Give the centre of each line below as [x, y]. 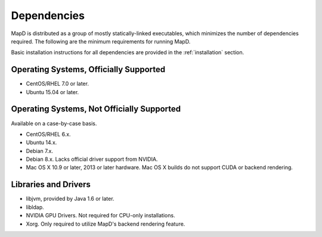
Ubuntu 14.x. [41, 142]
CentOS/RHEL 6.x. [48, 134]
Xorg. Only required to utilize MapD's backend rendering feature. [106, 224]
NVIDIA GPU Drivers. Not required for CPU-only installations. [100, 216]
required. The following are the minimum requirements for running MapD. [101, 41]
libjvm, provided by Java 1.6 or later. [70, 199]
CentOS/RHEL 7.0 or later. [58, 84]
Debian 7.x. [40, 151]
